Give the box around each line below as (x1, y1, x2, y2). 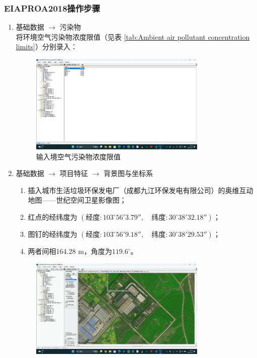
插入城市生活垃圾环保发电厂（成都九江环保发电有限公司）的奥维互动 (28, 185, 253, 195)
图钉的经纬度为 (28, 229, 77, 239)
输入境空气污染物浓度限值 (36, 151, 121, 161)
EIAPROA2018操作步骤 (4, 2, 101, 14)
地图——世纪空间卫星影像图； (28, 195, 127, 205)
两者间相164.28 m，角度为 (28, 246, 112, 256)
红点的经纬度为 (28, 212, 77, 222)
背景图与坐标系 (103, 168, 153, 178)
